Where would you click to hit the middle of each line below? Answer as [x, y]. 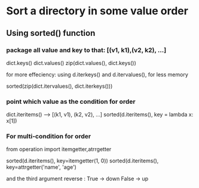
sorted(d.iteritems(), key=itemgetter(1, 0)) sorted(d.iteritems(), [82, 161]
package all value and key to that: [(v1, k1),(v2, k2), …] [86, 50]
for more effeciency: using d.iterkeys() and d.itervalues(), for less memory [97, 74]
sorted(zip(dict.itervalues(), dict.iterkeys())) [59, 86]
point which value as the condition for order [71, 101]
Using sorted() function [51, 33]
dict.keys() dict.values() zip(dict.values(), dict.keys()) [71, 63]
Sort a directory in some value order [97, 11]
